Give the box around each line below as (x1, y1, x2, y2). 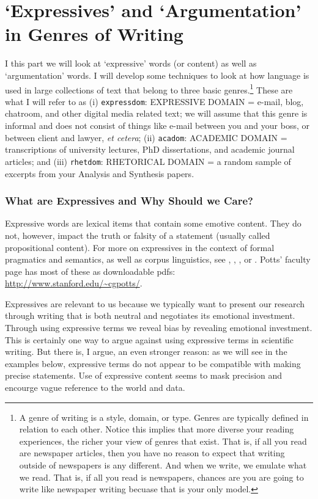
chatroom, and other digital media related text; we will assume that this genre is (5, 107, 308, 120)
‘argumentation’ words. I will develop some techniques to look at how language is (5, 68, 309, 81)
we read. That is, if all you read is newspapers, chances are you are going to (19, 470, 304, 483)
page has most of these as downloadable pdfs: (5, 264, 176, 277)
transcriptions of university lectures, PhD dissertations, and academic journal (5, 143, 295, 156)
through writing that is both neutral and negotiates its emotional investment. (5, 309, 295, 322)
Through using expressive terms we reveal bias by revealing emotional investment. (5, 321, 312, 334)
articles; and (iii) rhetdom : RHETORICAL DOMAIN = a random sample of (5, 155, 291, 167)
